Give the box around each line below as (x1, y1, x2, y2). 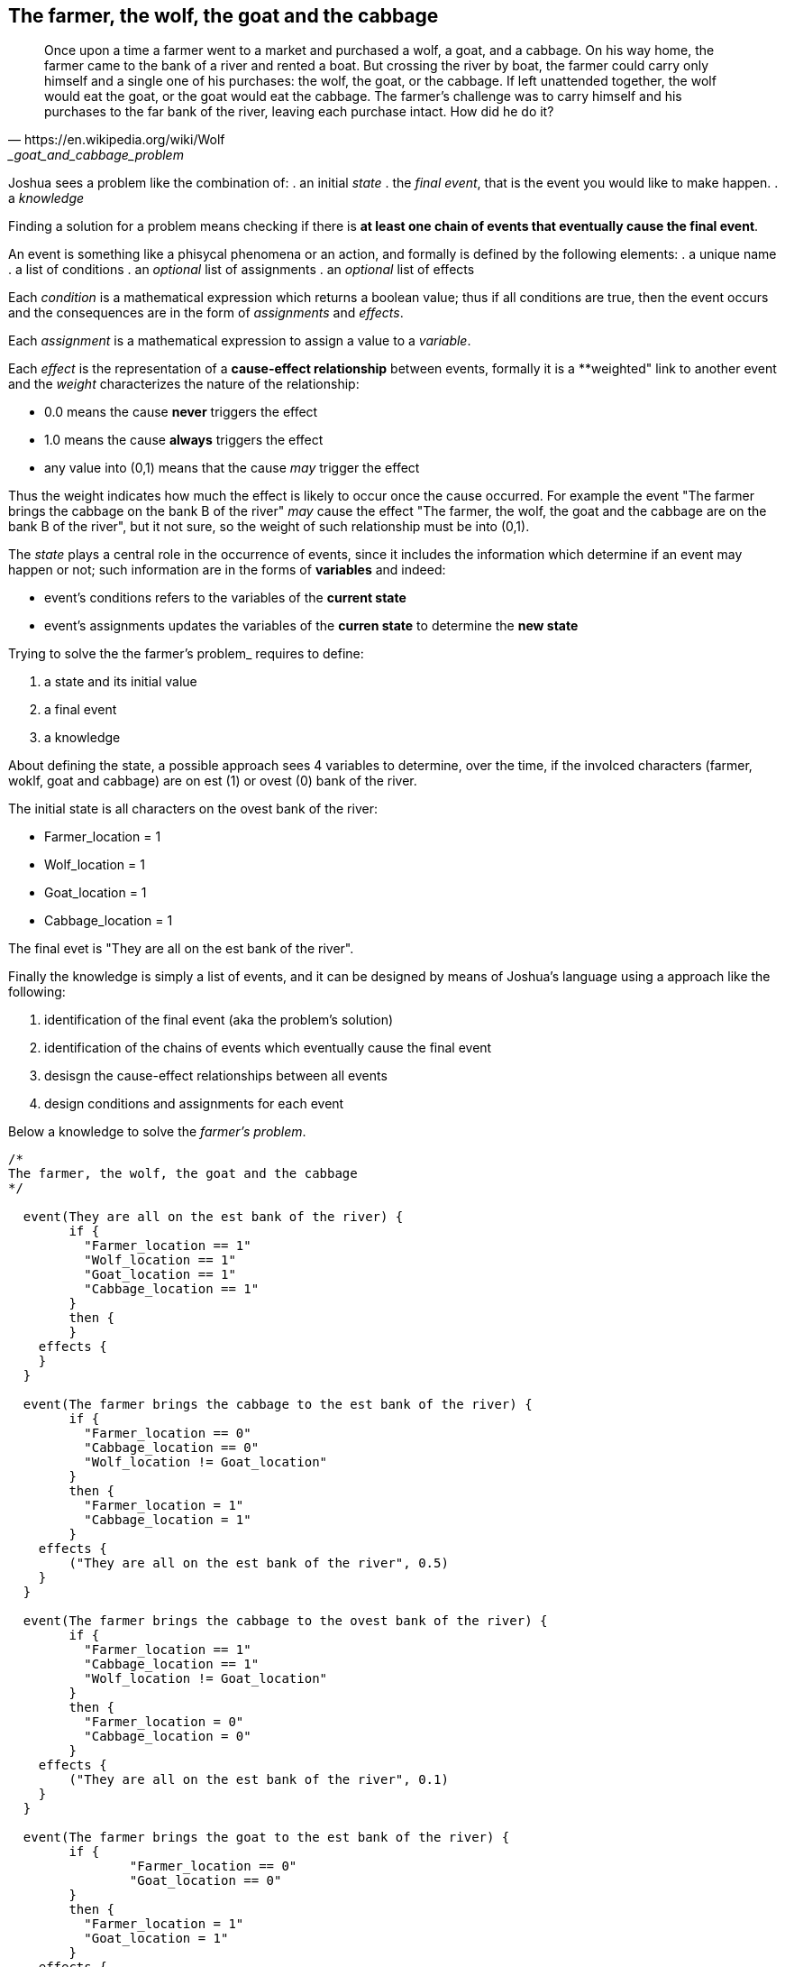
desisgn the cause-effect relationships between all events (44, 1068, 388, 1084)
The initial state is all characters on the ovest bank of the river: (8, 801, 378, 817)
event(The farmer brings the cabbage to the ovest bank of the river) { (23, 1613, 548, 1629)
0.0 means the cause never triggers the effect (44, 404, 318, 420)
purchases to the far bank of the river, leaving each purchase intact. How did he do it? (44, 104, 554, 120)
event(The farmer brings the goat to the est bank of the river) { (23, 1830, 510, 1845)
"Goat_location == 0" (129, 1873, 282, 1889)
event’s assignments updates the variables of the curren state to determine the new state (44, 618, 579, 634)
